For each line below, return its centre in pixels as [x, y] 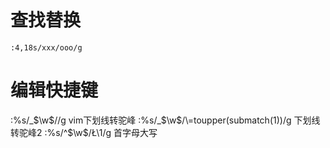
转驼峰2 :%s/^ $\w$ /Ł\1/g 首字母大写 [84, 132]
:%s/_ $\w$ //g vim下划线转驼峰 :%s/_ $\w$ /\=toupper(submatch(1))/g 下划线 [165, 120]
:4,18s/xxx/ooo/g [46, 47]
